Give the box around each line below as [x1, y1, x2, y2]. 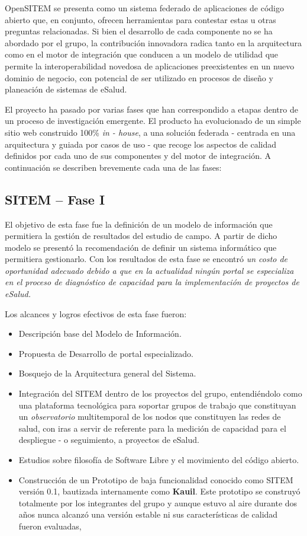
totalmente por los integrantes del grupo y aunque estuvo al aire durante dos [18, 496, 298, 509]
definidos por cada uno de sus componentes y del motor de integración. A [5, 149, 271, 162]
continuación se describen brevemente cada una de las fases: [5, 161, 222, 173]
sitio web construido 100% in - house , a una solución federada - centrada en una [5, 126, 296, 138]
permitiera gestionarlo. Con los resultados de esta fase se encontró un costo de [5, 253, 288, 265]
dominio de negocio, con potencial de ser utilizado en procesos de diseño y [5, 71, 273, 84]
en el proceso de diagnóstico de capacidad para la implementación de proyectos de [5, 276, 299, 288]
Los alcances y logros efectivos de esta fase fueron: [5, 307, 187, 320]
